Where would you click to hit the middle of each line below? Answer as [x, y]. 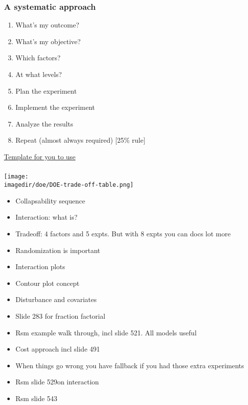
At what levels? [39, 74]
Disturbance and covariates [56, 299]
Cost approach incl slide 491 [58, 349]
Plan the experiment [46, 90]
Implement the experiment [55, 107]
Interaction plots [40, 266]
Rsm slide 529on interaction [57, 382]
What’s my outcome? [47, 25]
